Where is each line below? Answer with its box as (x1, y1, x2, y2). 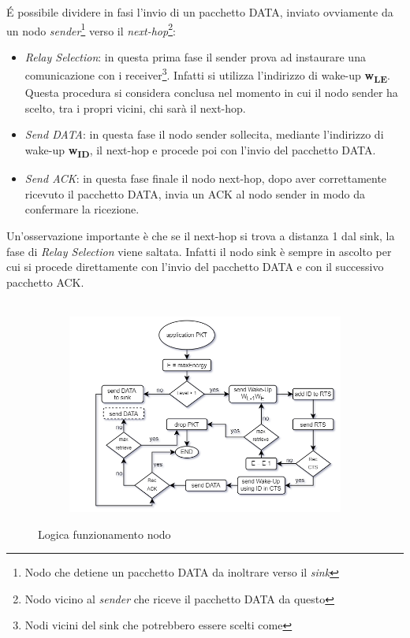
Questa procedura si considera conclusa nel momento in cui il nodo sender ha (24, 84, 398, 101)
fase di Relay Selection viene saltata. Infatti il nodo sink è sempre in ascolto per (6, 243, 392, 259)
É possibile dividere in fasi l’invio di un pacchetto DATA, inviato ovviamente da (6, 4, 393, 20)
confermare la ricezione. (24, 201, 140, 217)
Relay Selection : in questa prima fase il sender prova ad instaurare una (24, 48, 366, 65)
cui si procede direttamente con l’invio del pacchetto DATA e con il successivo (6, 258, 384, 275)
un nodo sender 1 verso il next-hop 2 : (6, 20, 176, 39)
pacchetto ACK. (6, 273, 84, 290)
